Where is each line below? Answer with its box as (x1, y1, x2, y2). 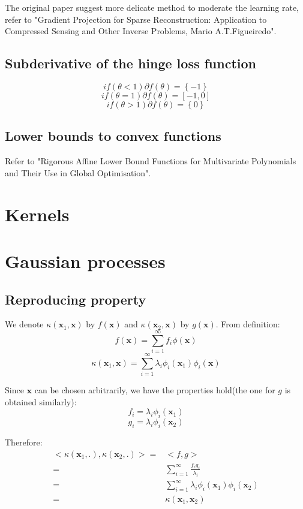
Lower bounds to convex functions (5, 127, 221, 145)
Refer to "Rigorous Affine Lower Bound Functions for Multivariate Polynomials (5, 155, 296, 167)
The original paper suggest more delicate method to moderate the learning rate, (5, 1, 299, 13)
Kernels (5, 201, 70, 226)
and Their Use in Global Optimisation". (5, 166, 151, 179)
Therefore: (5, 435, 43, 448)
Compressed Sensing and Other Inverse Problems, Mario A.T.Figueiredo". (5, 25, 277, 37)
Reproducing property (5, 290, 146, 308)
